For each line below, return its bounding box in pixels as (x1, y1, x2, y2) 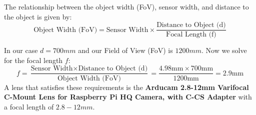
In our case (4, 45, 38, 55)
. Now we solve (201, 45, 247, 55)
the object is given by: (4, 11, 72, 21)
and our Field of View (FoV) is (78, 45, 173, 55)
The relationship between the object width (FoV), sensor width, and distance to (4, 1, 249, 11)
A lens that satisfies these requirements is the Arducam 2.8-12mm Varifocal (4, 81, 249, 92)
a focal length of (4, 101, 54, 111)
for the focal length (4, 54, 63, 65)
